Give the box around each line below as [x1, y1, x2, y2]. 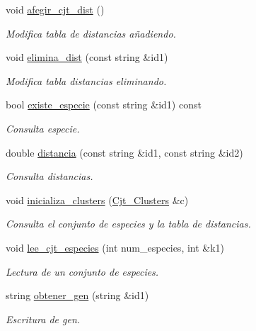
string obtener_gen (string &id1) [6, 288, 149, 303]
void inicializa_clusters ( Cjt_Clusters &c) [6, 192, 189, 207]
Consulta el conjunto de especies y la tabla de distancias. [6, 216, 251, 231]
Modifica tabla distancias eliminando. [6, 73, 167, 88]
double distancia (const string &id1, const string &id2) [6, 145, 243, 159]
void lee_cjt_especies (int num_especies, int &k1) [6, 240, 225, 254]
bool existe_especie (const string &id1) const [6, 97, 202, 112]
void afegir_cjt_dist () [6, 2, 105, 16]
